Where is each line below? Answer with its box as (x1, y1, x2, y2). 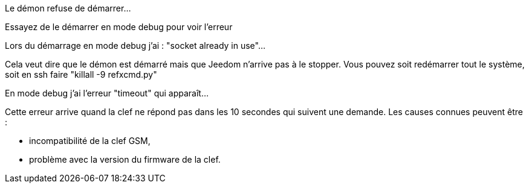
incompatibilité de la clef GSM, (29, 136, 151, 146)
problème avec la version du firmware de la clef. (29, 154, 221, 164)
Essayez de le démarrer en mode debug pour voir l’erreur (5, 22, 233, 32)
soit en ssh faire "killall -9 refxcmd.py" (5, 69, 157, 80)
